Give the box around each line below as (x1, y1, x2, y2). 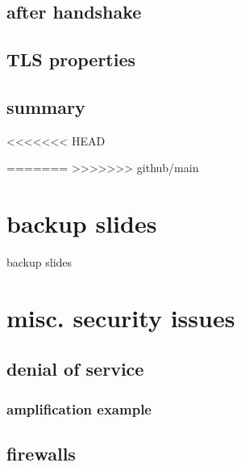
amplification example (6, 398, 152, 419)
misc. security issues (6, 301, 235, 334)
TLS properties (6, 47, 136, 72)
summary (6, 94, 85, 119)
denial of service (6, 356, 144, 381)
